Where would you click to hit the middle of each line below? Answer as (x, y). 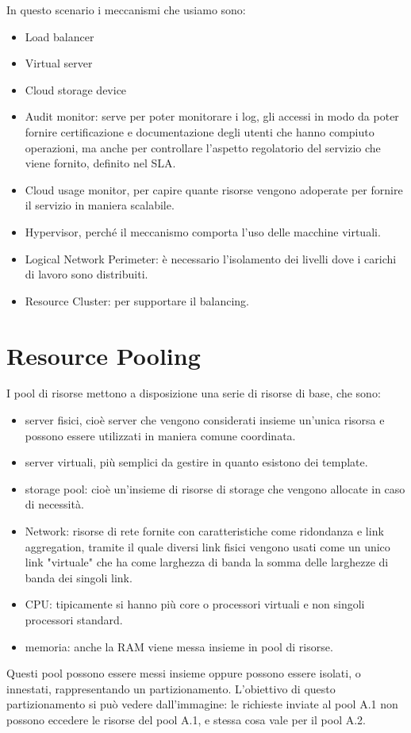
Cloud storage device (76, 89)
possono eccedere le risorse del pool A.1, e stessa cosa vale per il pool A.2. (186, 719)
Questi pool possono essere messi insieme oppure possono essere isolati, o (184, 673)
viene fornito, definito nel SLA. (100, 163)
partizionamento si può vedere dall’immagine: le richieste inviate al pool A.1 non (202, 704)
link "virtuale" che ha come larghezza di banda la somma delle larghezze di (207, 562)
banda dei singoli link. (79, 577)
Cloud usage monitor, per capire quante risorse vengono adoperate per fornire (214, 189)
